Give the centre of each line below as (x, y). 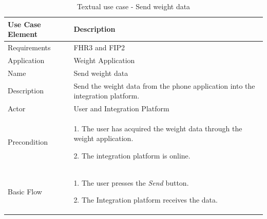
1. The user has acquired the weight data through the (158, 128)
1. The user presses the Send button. (131, 182)
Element (23, 34)
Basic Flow (25, 191)
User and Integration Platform (121, 108)
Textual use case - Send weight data (133, 6)
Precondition (28, 142)
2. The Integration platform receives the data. (146, 200)
